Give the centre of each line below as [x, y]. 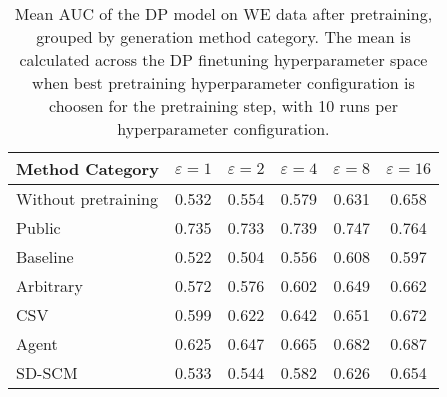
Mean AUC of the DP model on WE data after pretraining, [223, 13]
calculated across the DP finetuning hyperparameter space [223, 59]
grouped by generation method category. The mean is [223, 36]
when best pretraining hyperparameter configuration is [223, 82]
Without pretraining [87, 198]
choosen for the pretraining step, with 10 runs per [223, 105]
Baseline [45, 256]
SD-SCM [47, 372]
